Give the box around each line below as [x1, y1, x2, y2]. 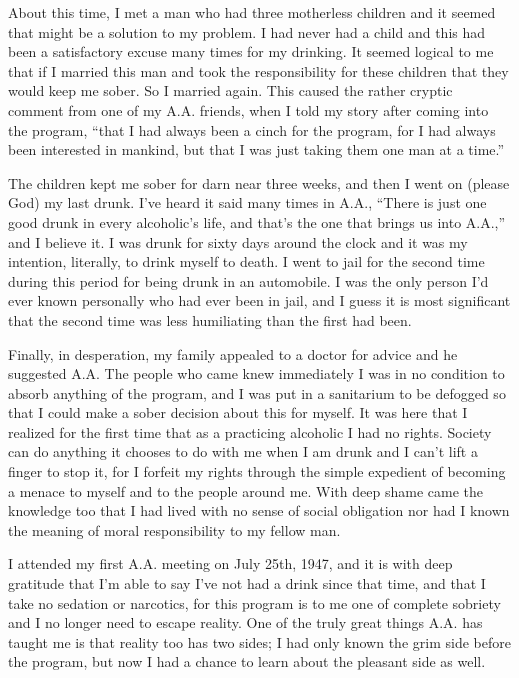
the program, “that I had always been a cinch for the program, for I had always [8, 119, 496, 140]
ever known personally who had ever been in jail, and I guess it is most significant [8, 290, 511, 311]
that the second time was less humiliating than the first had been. [8, 309, 412, 330]
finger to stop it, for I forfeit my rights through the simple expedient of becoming [8, 461, 506, 482]
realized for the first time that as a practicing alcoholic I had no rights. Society [8, 421, 492, 442]
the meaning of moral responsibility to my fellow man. [8, 519, 341, 540]
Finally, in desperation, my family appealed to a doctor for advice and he [8, 343, 458, 364]
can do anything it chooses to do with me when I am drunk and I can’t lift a [8, 441, 478, 462]
